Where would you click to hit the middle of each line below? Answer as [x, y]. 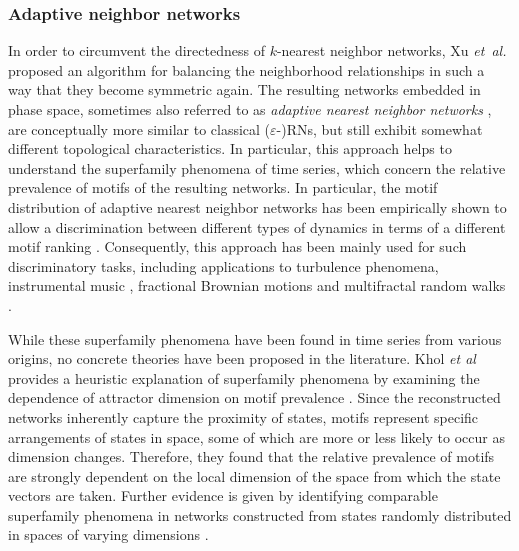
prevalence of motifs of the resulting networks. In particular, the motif [223, 187]
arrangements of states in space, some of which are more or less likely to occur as [256, 436]
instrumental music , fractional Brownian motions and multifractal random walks [257, 285]
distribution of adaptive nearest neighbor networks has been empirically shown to [257, 206]
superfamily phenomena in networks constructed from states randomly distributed [260, 514]
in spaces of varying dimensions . [108, 534]
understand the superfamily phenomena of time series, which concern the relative [257, 167]
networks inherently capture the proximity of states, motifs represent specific [243, 416]
